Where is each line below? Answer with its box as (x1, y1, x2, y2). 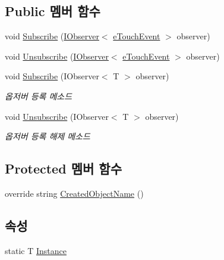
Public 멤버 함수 (5, 2, 100, 20)
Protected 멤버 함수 (5, 159, 122, 178)
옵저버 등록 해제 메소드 (5, 130, 90, 143)
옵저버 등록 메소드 (5, 89, 72, 102)
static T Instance (5, 244, 67, 256)
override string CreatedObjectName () (5, 187, 144, 199)
